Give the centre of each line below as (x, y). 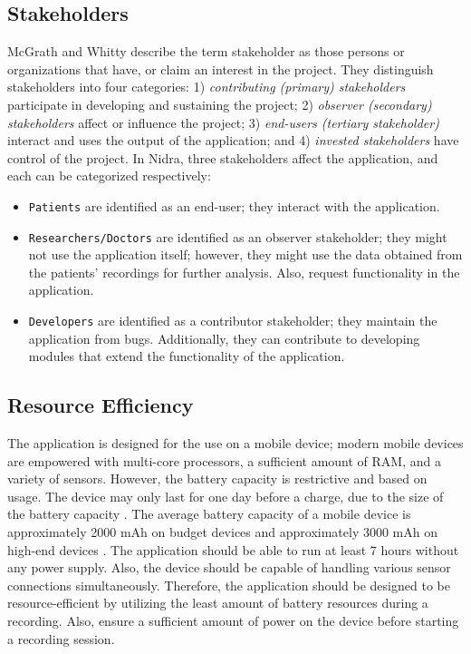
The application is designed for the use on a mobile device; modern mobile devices (235, 443)
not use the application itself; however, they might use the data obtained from (245, 254)
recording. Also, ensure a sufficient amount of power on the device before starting (233, 621)
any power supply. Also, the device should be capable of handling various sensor (229, 567)
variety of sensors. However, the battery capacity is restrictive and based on (217, 478)
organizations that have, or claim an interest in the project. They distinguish (221, 68)
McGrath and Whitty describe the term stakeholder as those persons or (206, 51)
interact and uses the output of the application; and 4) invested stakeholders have (233, 140)
